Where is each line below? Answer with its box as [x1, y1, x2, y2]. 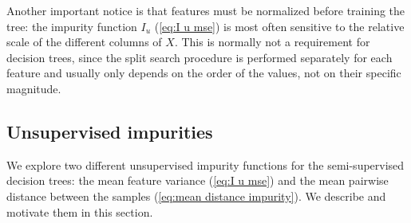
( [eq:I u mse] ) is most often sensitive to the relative [154, 18, 405, 34]
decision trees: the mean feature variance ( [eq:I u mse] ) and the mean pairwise [6, 172, 389, 189]
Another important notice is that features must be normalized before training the [6, 2, 405, 18]
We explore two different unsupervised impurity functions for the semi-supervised [6, 156, 405, 173]
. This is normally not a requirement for [174, 33, 370, 50]
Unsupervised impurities [6, 119, 213, 143]
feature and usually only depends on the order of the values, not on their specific [6, 65, 401, 81]
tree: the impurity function [6, 18, 137, 34]
